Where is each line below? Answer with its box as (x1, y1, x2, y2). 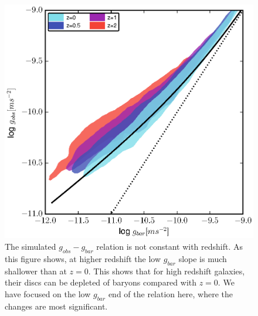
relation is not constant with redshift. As (96, 240, 243, 252)
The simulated (5, 240, 56, 252)
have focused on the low (5, 287, 91, 300)
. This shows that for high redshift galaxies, (88, 264, 245, 277)
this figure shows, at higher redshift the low (5, 252, 161, 264)
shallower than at (5, 264, 67, 277)
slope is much (178, 252, 227, 264)
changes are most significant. (5, 300, 108, 312)
